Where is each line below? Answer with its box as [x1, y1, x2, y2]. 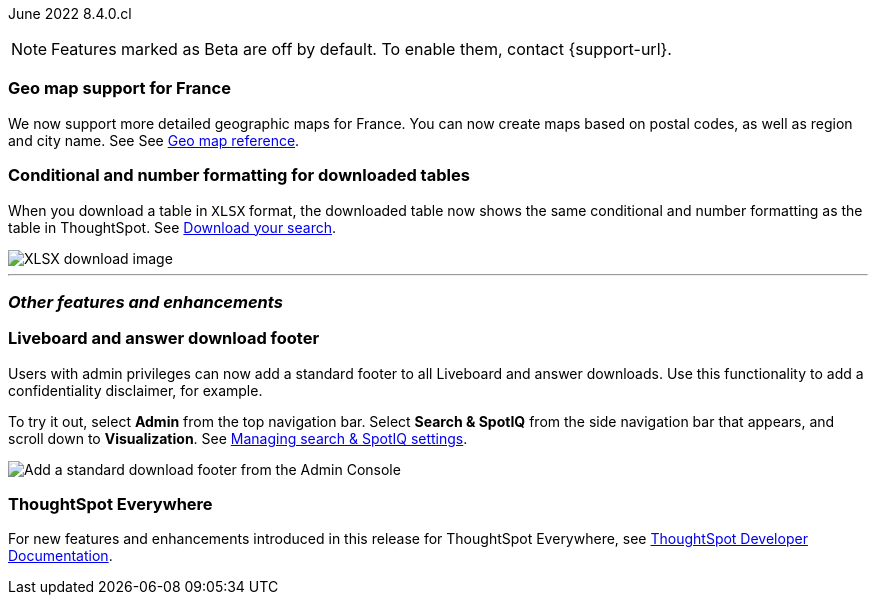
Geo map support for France [8, 78, 231, 99]
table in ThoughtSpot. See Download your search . [8, 218, 337, 236]
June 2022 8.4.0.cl [8, 5, 132, 22]
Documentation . [8, 547, 113, 565]
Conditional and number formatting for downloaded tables [8, 165, 470, 186]
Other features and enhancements [8, 291, 283, 312]
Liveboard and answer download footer [8, 328, 320, 349]
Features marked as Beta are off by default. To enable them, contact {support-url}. [51, 39, 672, 59]
